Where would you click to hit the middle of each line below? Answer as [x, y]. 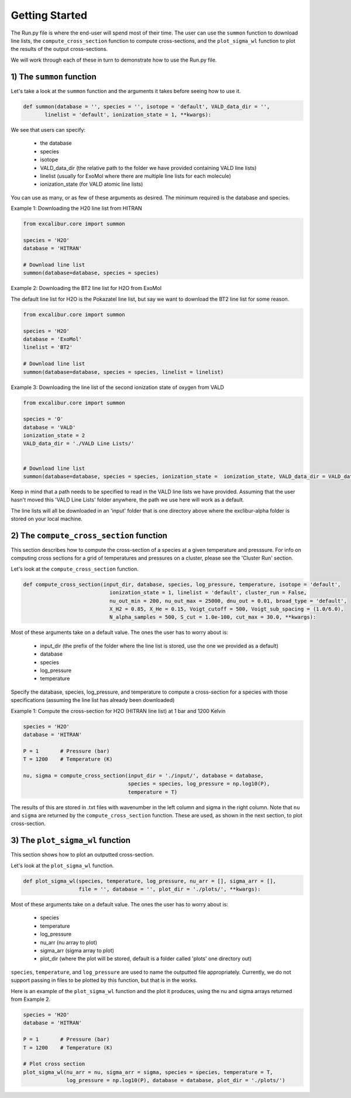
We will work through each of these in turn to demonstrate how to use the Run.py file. [114, 60]
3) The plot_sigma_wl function [71, 840]
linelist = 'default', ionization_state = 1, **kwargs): [128, 115]
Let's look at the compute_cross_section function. [75, 569]
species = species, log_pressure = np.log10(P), [199, 784]
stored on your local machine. [47, 519]
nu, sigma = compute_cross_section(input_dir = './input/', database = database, [144, 775]
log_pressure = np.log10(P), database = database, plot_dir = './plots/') [176, 1080]
